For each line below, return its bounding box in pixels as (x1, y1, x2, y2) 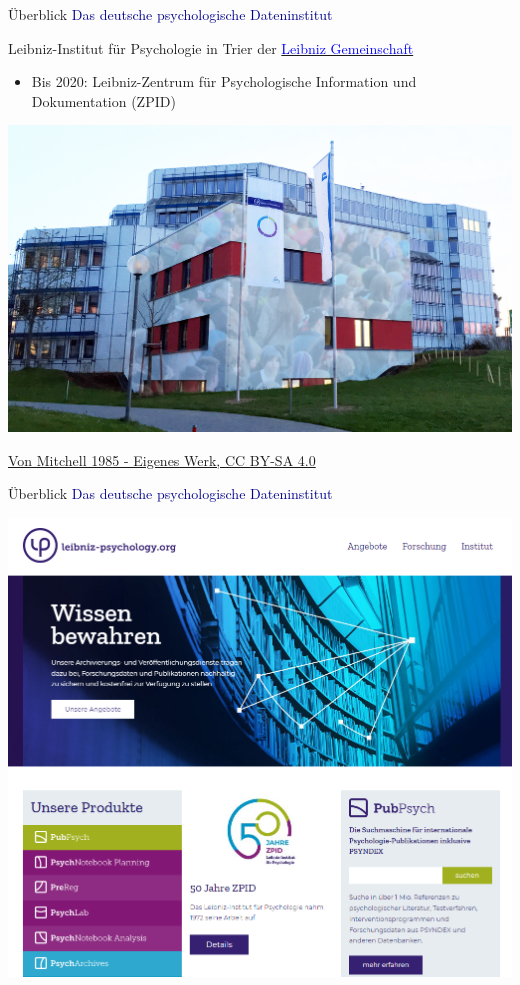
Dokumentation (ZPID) (31, 90, 176, 111)
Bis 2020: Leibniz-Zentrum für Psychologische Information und (31, 71, 417, 92)
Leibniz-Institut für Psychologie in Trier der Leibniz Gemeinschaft (8, 37, 414, 58)
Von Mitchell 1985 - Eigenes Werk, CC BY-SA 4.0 (8, 449, 316, 470)
